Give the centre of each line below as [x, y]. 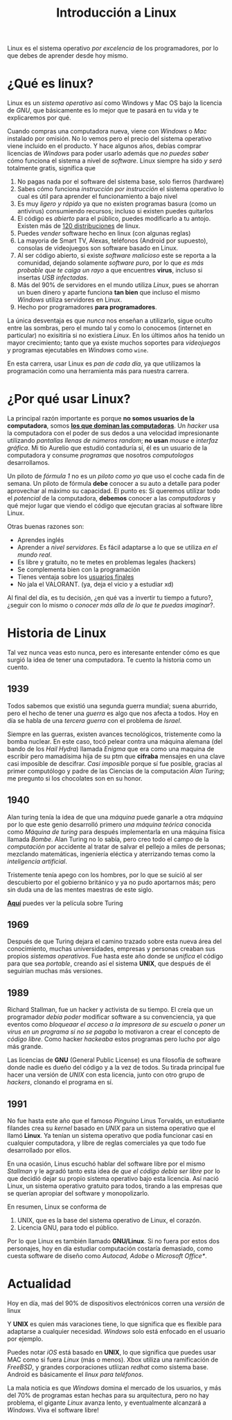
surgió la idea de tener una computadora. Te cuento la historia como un [109, 660]
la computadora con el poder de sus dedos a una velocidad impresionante [113, 433]
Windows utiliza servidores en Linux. [70, 300]
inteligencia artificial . [37, 861]
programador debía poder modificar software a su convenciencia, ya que [111, 1017]
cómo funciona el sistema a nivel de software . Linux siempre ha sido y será [115, 161]
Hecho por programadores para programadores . [87, 307]
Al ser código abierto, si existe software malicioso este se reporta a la [117, 256]
